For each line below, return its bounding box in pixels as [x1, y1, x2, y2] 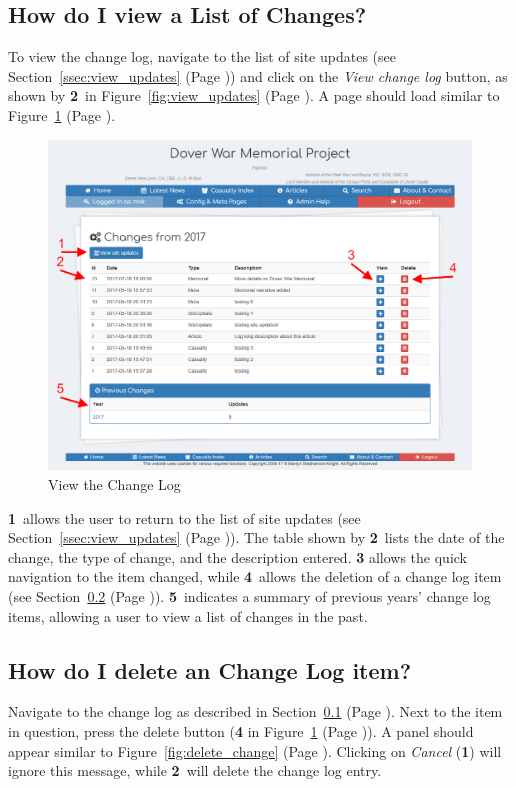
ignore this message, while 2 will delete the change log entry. [8, 760, 382, 781]
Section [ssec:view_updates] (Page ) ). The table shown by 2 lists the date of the [8, 527, 505, 548]
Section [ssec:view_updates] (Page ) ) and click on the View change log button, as [8, 65, 508, 86]
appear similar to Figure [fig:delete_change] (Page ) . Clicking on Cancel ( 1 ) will [8, 740, 502, 761]
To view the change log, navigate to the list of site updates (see [8, 46, 396, 67]
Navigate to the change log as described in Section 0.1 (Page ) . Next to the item [8, 701, 503, 722]
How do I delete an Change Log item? [8, 654, 412, 685]
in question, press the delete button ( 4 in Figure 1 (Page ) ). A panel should [8, 720, 474, 741]
